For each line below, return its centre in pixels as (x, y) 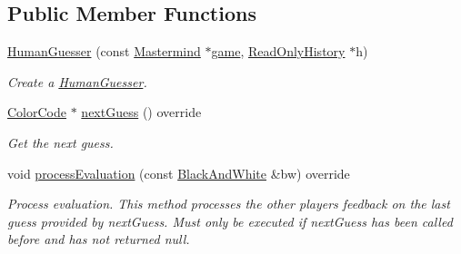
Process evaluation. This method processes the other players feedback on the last (229, 204)
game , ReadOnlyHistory (278, 51)
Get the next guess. (60, 142)
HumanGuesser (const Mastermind (104, 51)
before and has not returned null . (99, 239)
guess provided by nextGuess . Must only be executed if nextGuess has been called (230, 221)
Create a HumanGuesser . (77, 81)
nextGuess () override (141, 112)
